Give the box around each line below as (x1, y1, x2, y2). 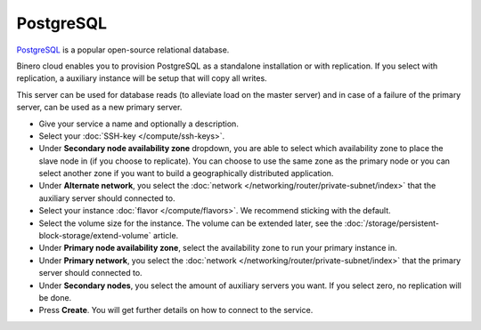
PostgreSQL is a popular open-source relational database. (16, 44, 230, 55)
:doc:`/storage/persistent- (344, 218, 440, 229)
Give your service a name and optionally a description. (38, 118, 240, 129)
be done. (38, 292, 72, 302)
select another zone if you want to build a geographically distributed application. (38, 168, 334, 179)
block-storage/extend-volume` (38, 230, 151, 241)
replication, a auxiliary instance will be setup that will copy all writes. (16, 73, 267, 84)
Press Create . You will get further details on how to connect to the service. (38, 305, 314, 316)
